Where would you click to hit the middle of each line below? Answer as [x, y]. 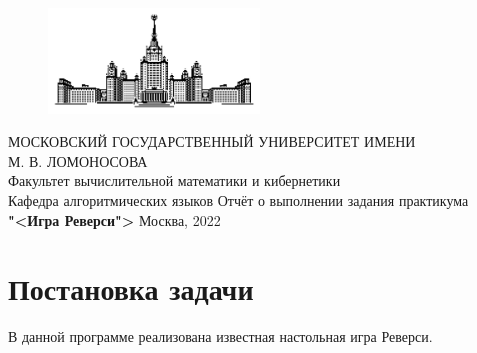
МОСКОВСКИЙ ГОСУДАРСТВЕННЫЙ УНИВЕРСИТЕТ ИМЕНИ [212, 141]
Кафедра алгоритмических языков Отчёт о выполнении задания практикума [238, 199]
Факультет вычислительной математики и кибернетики [174, 180]
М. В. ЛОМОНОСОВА [78, 160]
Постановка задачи [131, 288]
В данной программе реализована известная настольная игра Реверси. [220, 336]
